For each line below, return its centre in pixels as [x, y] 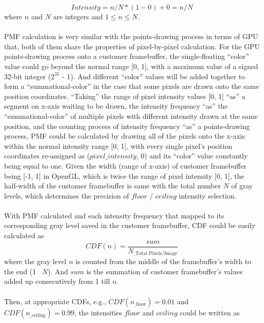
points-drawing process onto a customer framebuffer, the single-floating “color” [127, 56]
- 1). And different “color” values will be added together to [154, 76]
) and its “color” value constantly [196, 156]
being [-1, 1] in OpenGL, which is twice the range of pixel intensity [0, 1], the [124, 175]
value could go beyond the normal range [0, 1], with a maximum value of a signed [131, 66]
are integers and [78, 16]
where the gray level [35, 261]
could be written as [209, 312]
